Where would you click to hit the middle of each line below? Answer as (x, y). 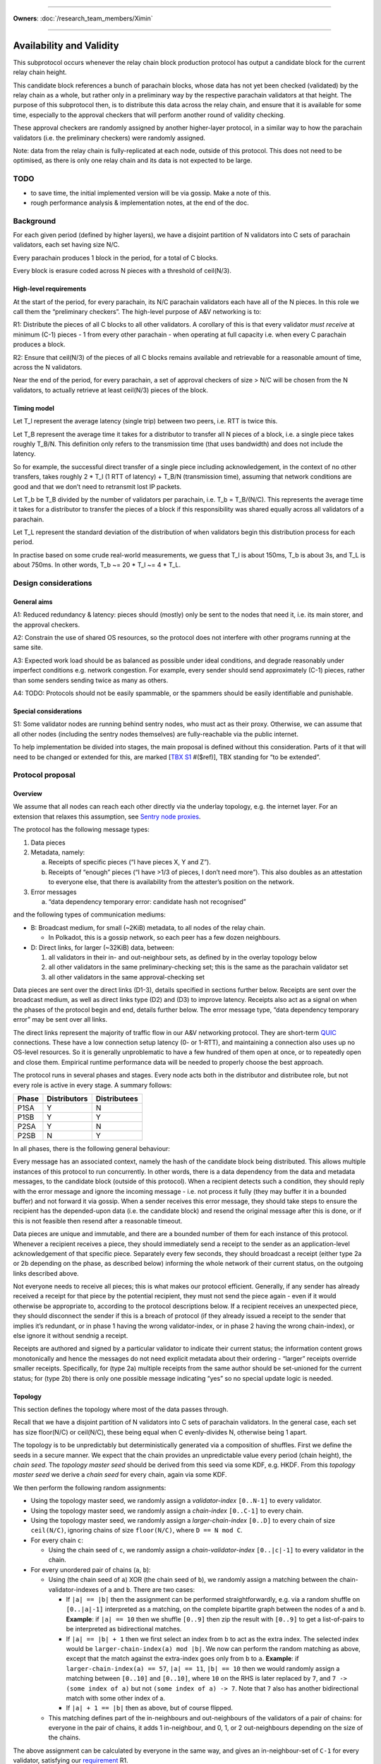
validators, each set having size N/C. (66, 245)
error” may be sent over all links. (60, 1020)
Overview (28, 794)
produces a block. (40, 344)
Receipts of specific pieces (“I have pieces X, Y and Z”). (129, 862)
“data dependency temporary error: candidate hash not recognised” (147, 901)
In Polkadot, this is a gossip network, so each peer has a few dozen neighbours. (165, 938)
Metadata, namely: (58, 852)
